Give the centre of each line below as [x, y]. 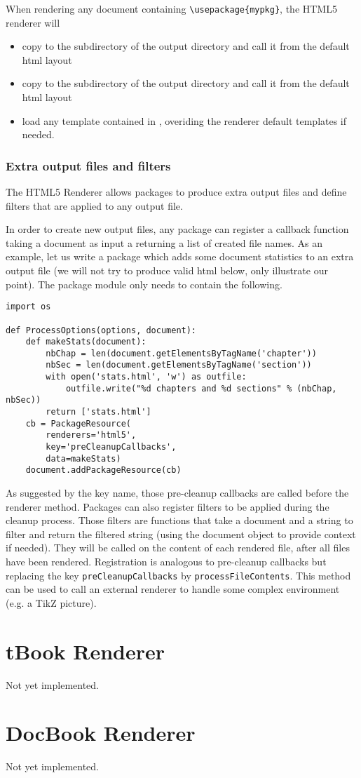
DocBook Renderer [101, 733]
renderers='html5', [91, 435]
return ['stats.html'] [98, 412]
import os [28, 307]
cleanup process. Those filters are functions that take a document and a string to [179, 520]
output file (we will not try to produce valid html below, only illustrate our [167, 270]
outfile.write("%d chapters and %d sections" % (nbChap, [201, 388]
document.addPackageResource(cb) [103, 470]
